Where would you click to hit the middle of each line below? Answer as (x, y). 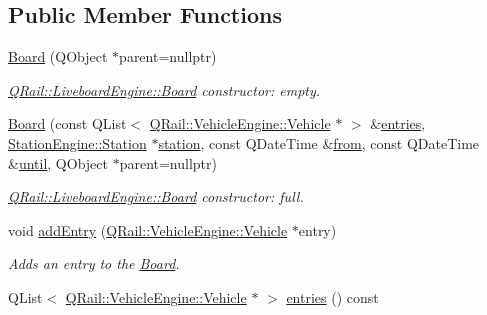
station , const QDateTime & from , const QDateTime (319, 142)
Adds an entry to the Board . (94, 263)
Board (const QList (67, 123)
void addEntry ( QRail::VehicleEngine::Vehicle (148, 229)
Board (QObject (58, 56)
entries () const (332, 296)
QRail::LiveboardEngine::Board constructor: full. (156, 196)
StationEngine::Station (77, 142)
